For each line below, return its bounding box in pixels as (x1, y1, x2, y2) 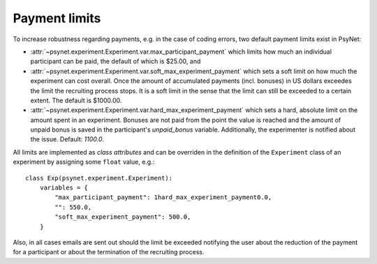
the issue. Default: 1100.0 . (30, 135, 105, 143)
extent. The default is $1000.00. (30, 96, 122, 104)
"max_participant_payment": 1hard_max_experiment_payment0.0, (54, 194, 272, 201)
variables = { (39, 184, 89, 192)
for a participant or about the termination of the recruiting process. (13, 248, 205, 256)
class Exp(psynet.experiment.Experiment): (25, 174, 173, 182)
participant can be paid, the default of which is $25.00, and (30, 57, 201, 65)
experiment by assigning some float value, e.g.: (13, 157, 155, 166)
